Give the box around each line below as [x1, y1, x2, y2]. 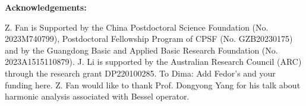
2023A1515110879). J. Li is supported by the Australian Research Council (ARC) [5, 55, 302, 68]
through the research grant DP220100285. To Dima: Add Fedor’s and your [5, 67, 276, 79]
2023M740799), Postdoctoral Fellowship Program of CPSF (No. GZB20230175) [5, 32, 293, 45]
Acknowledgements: [5, 1, 87, 13]
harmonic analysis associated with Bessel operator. [5, 90, 190, 102]
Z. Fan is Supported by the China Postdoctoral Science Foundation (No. [5, 21, 269, 33]
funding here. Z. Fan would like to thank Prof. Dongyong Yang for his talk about [5, 78, 301, 91]
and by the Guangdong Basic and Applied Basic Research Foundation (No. [5, 44, 278, 56]
